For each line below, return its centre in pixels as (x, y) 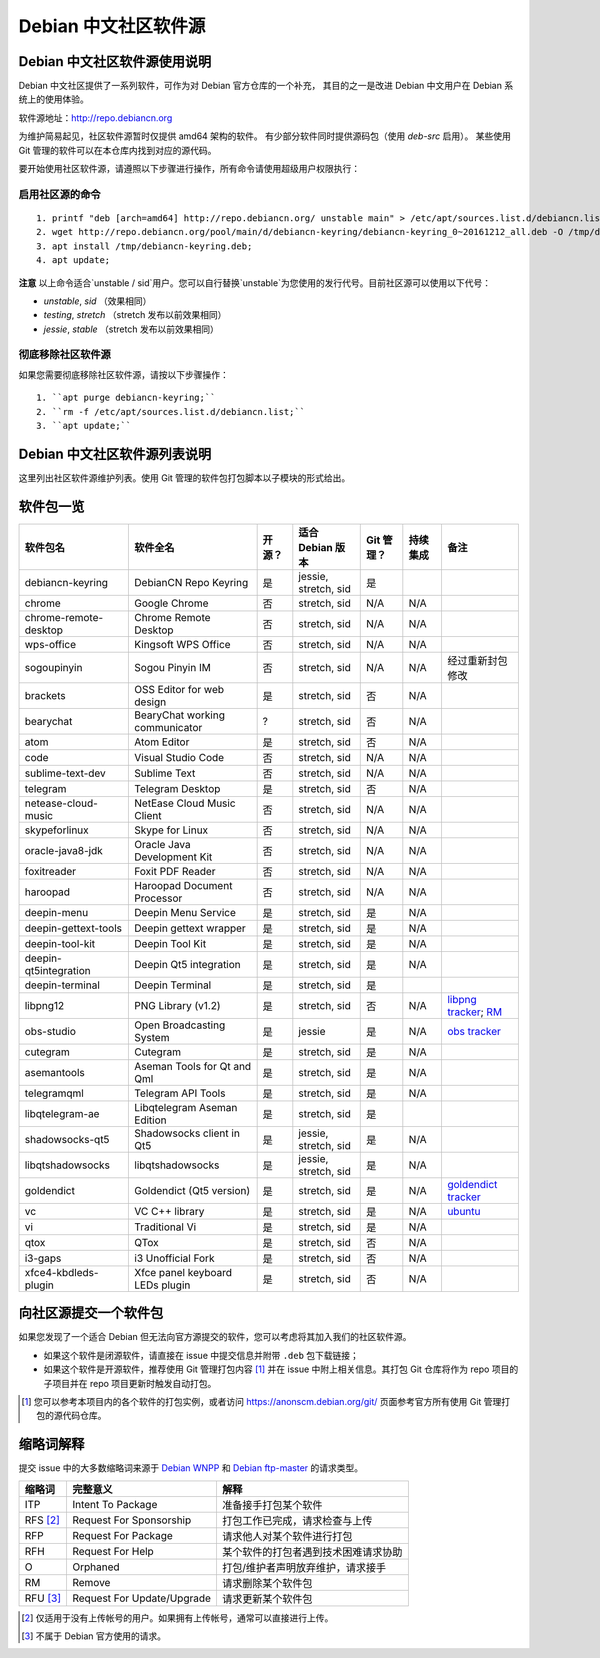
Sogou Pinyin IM (173, 667)
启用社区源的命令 (59, 194)
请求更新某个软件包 (267, 1598)
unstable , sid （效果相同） (97, 301)
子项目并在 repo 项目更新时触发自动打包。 (130, 1383)
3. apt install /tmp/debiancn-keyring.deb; (144, 246)
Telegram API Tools (180, 1093)
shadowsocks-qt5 (67, 1139)
